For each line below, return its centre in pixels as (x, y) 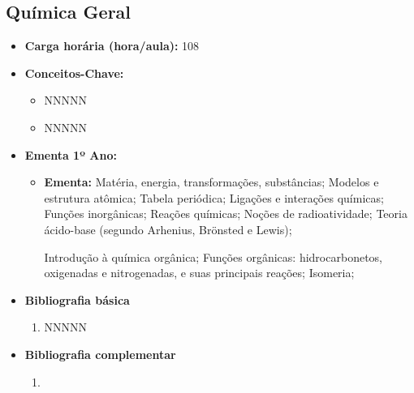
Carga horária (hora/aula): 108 (112, 46)
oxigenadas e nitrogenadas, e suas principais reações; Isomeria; (199, 273)
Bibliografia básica (77, 299)
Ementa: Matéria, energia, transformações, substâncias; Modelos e (211, 182)
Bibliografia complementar (100, 354)
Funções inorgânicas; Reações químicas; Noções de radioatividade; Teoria (226, 214)
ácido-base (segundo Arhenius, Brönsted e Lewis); (168, 229)
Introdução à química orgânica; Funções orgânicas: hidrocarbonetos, (213, 256)
